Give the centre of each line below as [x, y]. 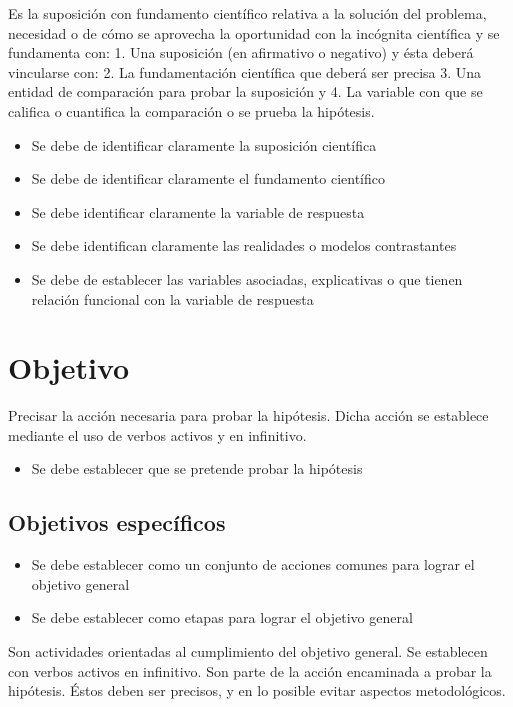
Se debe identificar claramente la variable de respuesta [198, 211]
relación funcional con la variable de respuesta [172, 298]
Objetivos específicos [117, 522]
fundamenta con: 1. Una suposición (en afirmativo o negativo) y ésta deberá [241, 52]
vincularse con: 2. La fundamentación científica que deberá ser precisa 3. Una [245, 71]
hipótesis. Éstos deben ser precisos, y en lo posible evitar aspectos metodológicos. [257, 690]
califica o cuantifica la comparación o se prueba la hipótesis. [191, 110]
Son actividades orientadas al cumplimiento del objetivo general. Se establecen [248, 651]
